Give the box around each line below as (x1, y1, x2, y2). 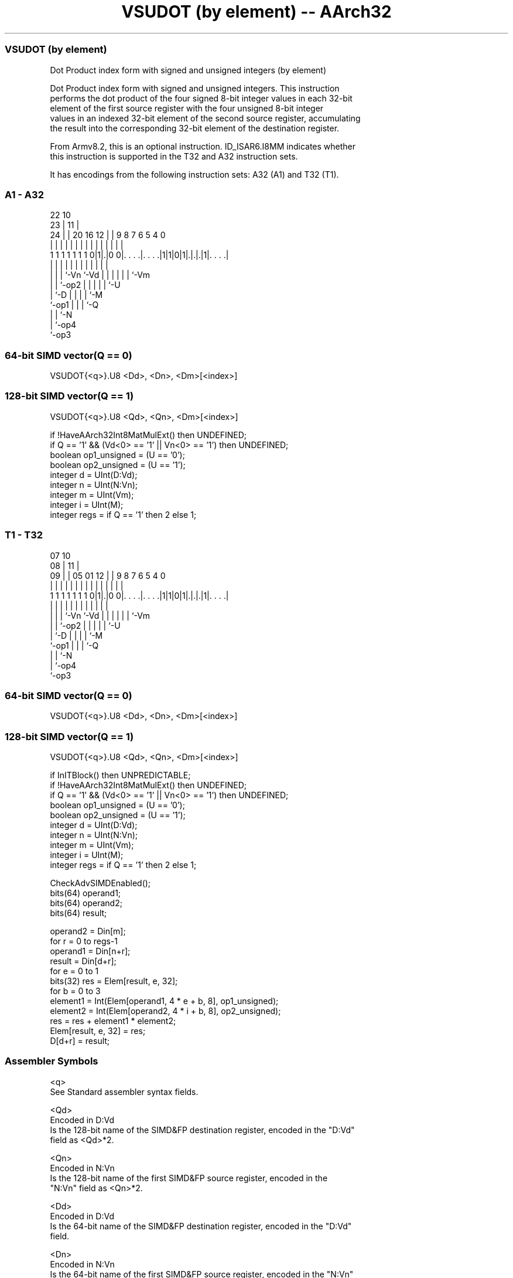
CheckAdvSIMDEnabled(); (50, 878, 151, 888)
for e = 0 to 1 (50, 966, 99, 976)
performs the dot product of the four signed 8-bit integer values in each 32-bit (50, 93, 353, 103)
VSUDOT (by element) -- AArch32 (121, 2, 392, 22)
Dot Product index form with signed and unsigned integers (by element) (50, 65, 327, 75)
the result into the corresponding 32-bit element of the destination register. (50, 123, 340, 133)
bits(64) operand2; (50, 898, 122, 908)
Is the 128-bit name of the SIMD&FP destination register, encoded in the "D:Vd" (50, 1124, 355, 1135)
